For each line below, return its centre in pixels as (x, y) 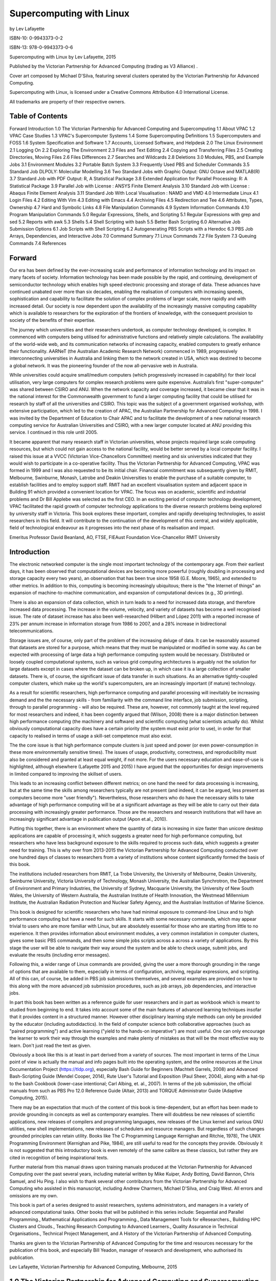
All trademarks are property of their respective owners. (67, 101)
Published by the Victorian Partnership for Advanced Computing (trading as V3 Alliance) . (103, 66)
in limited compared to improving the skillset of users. (66, 774)
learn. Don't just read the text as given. (50, 1045)
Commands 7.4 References (38, 243)
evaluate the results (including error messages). (60, 955)
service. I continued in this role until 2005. (54, 432)
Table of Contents (39, 116)
